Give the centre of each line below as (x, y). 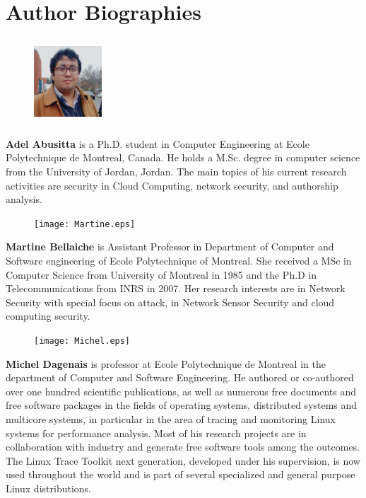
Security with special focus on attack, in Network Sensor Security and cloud (170, 302)
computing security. (48, 316)
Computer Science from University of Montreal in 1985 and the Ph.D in (161, 274)
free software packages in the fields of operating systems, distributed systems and (182, 405)
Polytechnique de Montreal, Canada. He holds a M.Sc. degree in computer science (183, 157)
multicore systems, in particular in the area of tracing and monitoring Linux (171, 418)
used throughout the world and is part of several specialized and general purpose (181, 474)
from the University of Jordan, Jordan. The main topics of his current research (176, 171)
